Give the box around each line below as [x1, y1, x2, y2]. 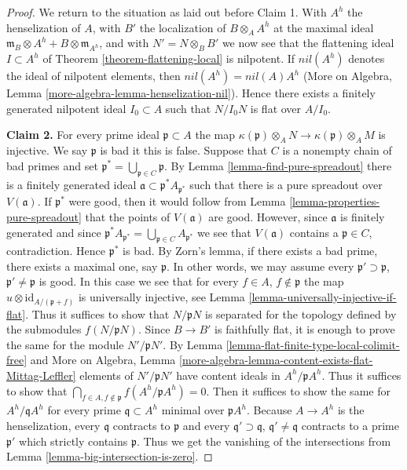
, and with [99, 35, 149, 51]
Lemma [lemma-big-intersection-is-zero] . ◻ [6, 448, 213, 465]
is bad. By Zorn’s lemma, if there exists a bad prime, [123, 242, 378, 259]
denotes [348, 50, 385, 67]
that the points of [85, 208, 170, 224]
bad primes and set [6, 157, 98, 173]
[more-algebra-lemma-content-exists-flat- [179, 352, 373, 368]
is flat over [250, 100, 302, 116]
